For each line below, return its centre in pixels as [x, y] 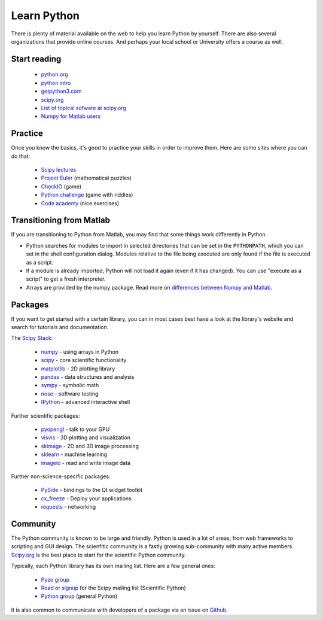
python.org [54, 74]
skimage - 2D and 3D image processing [90, 446]
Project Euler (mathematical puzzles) [86, 178]
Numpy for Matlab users [71, 116]
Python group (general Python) [79, 596]
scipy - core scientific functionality [84, 360]
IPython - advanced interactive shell [86, 402]
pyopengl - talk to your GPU [75, 429]
